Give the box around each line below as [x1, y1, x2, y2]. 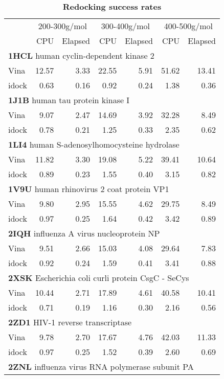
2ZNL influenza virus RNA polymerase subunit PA [8, 361, 194, 372]
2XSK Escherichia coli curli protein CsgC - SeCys [8, 272, 189, 283]
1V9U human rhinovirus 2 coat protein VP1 [8, 183, 169, 195]
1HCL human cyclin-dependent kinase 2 [8, 50, 154, 61]
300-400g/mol [101, 20, 150, 32]
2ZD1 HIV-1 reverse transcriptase [8, 316, 132, 328]
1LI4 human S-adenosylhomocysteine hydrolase [8, 138, 180, 150]
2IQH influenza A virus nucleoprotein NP [8, 227, 160, 239]
